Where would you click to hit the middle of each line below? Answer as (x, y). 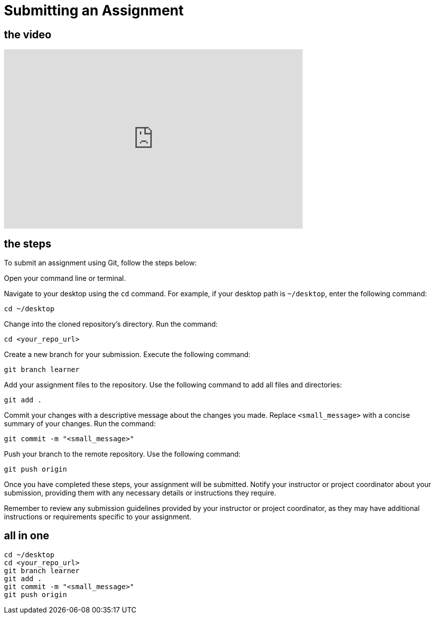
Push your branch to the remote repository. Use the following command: (122, 454)
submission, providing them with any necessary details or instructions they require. (140, 493)
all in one (27, 536)
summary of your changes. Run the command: (80, 424)
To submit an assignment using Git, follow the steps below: (101, 263)
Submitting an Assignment (94, 10)
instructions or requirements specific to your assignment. (98, 517)
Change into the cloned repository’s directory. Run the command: (111, 324)
